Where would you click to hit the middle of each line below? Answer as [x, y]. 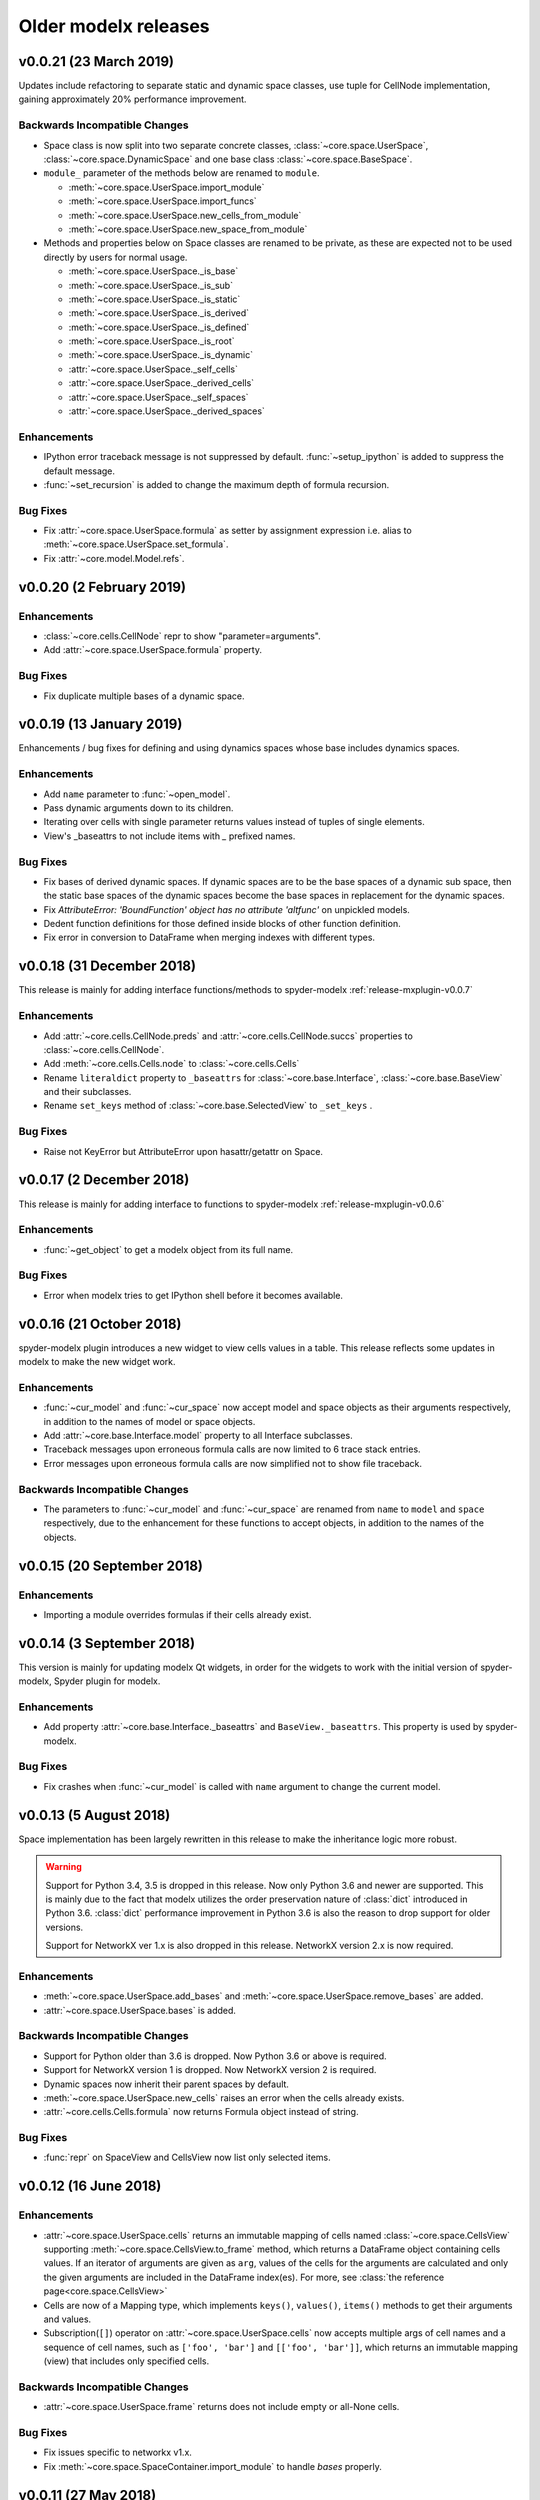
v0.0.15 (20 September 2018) [111, 1565]
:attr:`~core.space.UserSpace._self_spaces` [158, 397]
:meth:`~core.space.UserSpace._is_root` [151, 341]
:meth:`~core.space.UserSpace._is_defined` [159, 327]
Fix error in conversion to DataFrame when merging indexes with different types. [209, 937]
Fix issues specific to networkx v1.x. [117, 2452]
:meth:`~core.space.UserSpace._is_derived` [159, 313]
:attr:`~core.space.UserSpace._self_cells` [153, 369]
